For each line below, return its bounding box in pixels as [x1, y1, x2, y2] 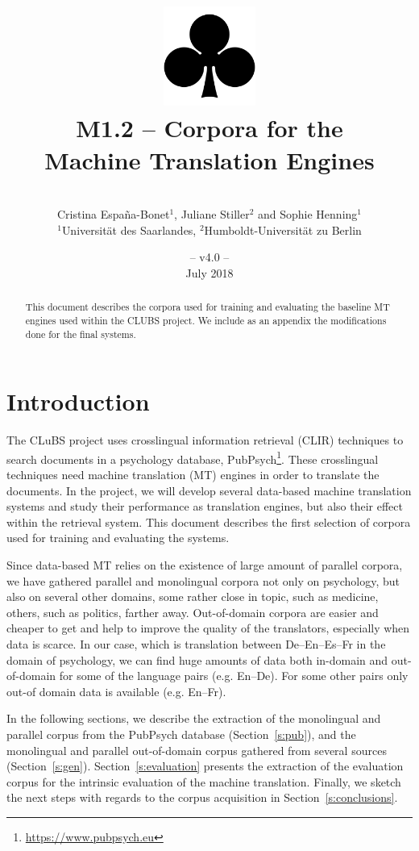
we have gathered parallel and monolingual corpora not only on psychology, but [6, 572, 400, 589]
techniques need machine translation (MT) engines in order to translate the [6, 466, 380, 483]
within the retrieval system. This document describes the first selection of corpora [6, 513, 411, 530]
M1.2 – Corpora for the [76, 111, 343, 144]
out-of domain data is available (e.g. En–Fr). [6, 682, 226, 699]
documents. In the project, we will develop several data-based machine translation [6, 482, 412, 499]
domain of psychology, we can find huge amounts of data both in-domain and [6, 651, 388, 668]
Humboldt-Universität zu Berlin [204, 221, 362, 238]
